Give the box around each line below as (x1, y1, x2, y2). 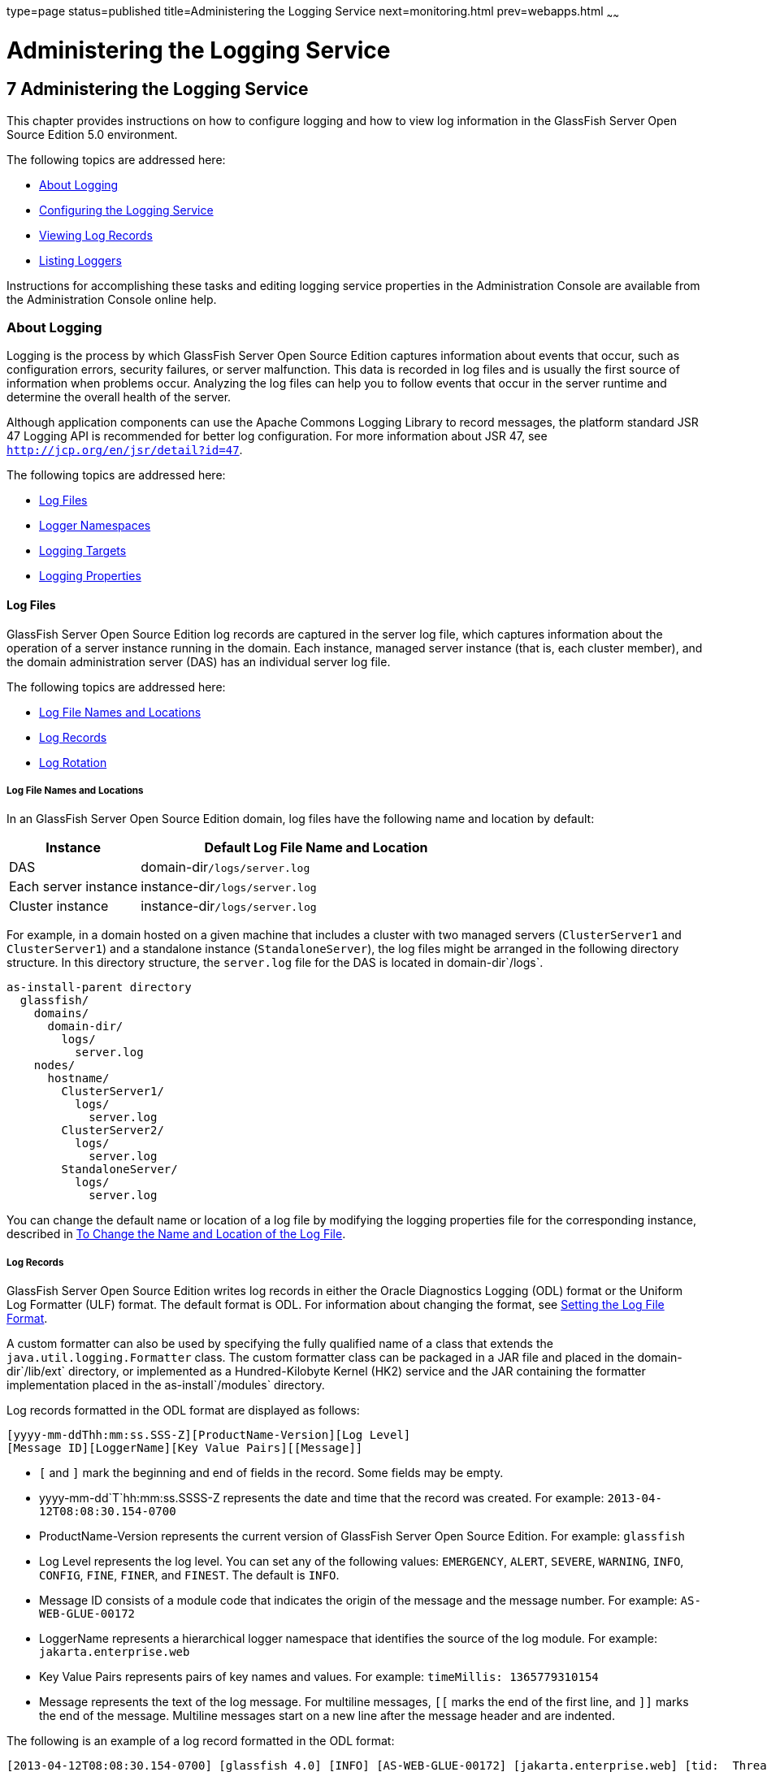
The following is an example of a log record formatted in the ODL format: (6, 1734, 395, 1748)
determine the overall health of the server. (6, 390, 232, 405)
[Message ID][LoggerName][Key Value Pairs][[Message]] (6, 1441, 363, 1455)
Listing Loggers (39, 253, 122, 267)
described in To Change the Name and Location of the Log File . (6, 1227, 346, 1241)
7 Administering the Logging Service (6, 79, 309, 100)
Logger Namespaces (39, 518, 151, 533)
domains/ (33, 1007, 89, 1020)
